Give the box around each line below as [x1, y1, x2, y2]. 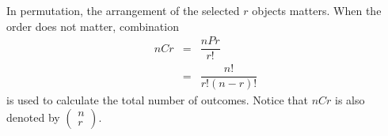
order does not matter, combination [6, 17, 179, 34]
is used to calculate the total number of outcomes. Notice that [6, 92, 308, 108]
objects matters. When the [252, 2, 382, 18]
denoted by [6, 108, 60, 125]
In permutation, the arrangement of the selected [6, 2, 240, 18]
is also [335, 92, 365, 108]
